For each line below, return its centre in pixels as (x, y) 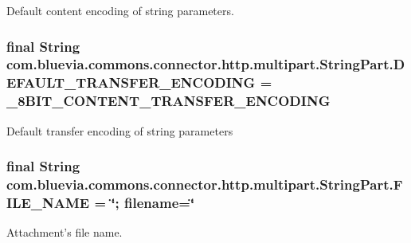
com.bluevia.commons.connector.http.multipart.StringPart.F (205, 184)
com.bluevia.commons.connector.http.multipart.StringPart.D (206, 64)
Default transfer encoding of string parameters (120, 130)
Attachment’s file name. (65, 232)
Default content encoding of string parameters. (120, 10)
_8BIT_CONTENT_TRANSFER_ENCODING (168, 101)
